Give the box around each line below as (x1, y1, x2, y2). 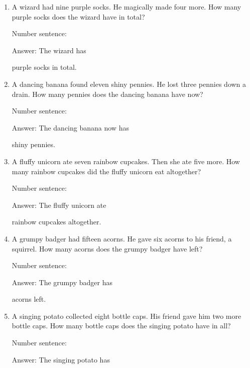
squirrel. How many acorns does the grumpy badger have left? (12, 243, 203, 254)
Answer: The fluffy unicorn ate (12, 199, 106, 210)
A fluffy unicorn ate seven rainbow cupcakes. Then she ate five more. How (12, 156, 240, 166)
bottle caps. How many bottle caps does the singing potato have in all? (12, 320, 231, 331)
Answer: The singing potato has (12, 354, 110, 364)
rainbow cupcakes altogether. (12, 216, 101, 227)
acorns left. (12, 294, 46, 304)
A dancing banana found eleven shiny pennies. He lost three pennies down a (12, 78, 246, 89)
